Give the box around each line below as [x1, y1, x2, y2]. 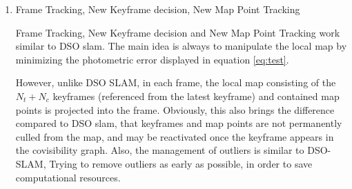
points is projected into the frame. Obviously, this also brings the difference [15, 102, 335, 117]
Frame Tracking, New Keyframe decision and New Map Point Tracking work [15, 25, 340, 39]
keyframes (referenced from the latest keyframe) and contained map [52, 88, 340, 103]
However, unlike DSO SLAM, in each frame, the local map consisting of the [15, 75, 336, 90]
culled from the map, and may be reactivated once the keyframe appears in [15, 129, 334, 143]
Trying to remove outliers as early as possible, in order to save [49, 156, 313, 170]
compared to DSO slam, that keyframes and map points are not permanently [15, 116, 342, 130]
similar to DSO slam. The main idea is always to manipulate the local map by [15, 39, 347, 53]
